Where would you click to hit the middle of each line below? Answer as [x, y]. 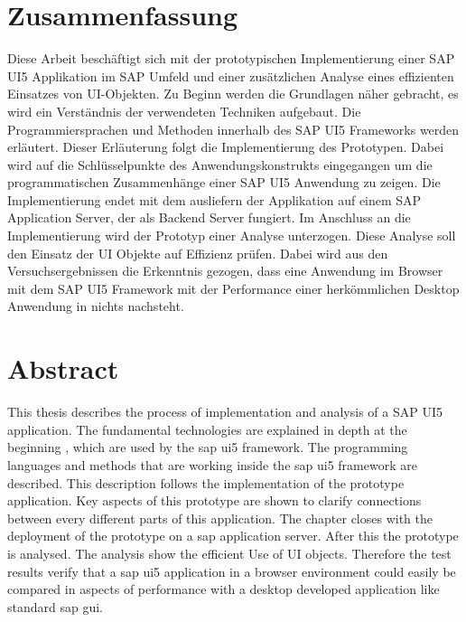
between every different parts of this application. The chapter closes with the [220, 518]
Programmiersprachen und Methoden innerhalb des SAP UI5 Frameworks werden [233, 129]
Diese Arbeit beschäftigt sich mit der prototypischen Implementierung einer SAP [231, 58]
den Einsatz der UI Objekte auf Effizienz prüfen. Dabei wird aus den [198, 253]
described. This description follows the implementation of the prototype [206, 482]
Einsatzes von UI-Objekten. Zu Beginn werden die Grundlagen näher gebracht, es [233, 94]
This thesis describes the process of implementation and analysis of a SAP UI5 [225, 412]
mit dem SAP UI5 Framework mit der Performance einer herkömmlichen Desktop [233, 288]
